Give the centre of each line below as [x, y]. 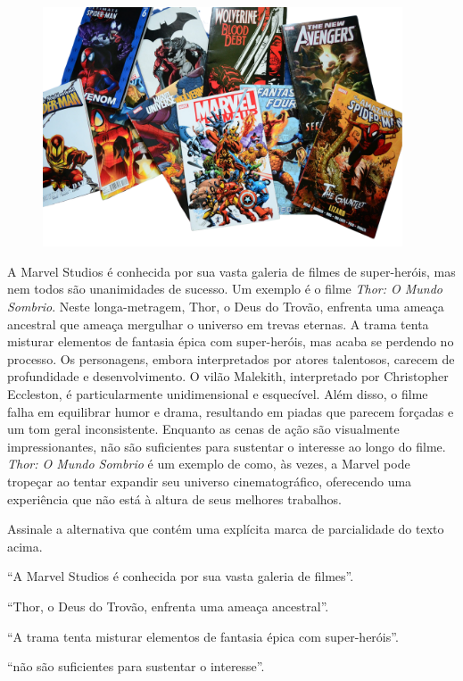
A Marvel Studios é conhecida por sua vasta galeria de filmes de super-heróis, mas [231, 271]
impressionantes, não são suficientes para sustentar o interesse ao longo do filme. [227, 446]
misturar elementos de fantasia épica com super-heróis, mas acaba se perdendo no [231, 341]
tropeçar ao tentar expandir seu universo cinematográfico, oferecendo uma [210, 481]
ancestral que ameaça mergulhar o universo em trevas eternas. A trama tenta [218, 324]
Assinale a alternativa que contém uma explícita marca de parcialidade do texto [226, 529]
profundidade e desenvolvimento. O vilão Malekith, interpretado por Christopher [228, 376]
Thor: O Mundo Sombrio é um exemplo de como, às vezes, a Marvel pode [209, 464]
